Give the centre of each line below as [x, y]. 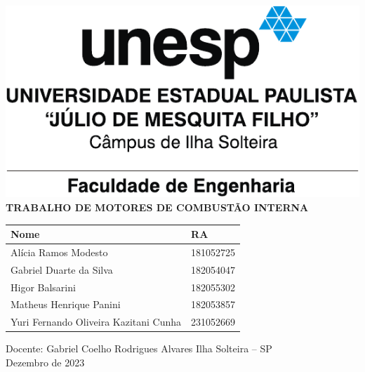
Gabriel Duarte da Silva [62, 269]
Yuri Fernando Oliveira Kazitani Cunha [96, 322]
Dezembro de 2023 [45, 362]
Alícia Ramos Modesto [59, 252]
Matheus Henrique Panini [66, 304]
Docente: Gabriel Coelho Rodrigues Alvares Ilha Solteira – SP [139, 348]
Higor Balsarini [43, 287]
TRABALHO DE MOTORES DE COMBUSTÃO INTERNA [157, 207]
